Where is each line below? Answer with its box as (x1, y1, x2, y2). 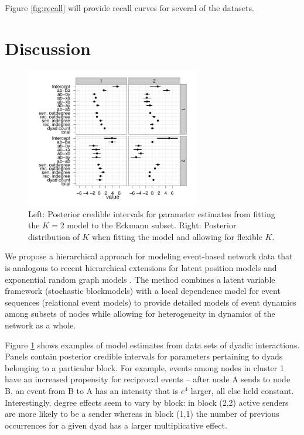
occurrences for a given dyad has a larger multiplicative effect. (5, 419, 227, 431)
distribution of (28, 230, 80, 242)
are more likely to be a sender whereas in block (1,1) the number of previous (5, 407, 279, 420)
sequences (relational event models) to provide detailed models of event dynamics (5, 296, 296, 308)
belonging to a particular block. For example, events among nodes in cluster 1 (5, 361, 284, 374)
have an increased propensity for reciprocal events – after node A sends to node (5, 373, 291, 385)
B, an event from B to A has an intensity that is (5, 385, 179, 397)
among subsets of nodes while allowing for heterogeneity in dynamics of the (5, 307, 275, 320)
